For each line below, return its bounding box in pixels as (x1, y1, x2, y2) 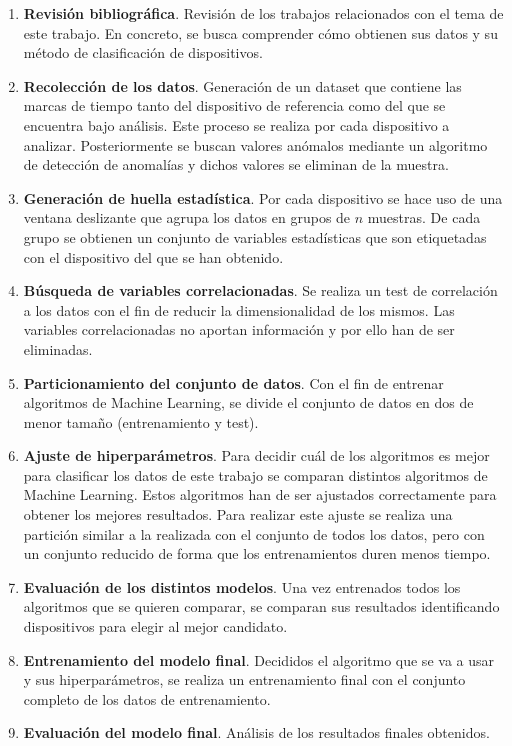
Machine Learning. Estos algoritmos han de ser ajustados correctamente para (23, 484, 497, 505)
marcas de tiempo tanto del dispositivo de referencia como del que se (23, 95, 446, 116)
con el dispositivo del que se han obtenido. (23, 246, 284, 267)
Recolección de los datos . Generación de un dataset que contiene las (23, 75, 462, 96)
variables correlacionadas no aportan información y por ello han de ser (23, 319, 455, 340)
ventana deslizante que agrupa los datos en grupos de (23, 207, 351, 228)
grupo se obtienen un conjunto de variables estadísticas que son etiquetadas (23, 226, 487, 247)
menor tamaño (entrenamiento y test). (23, 411, 259, 432)
